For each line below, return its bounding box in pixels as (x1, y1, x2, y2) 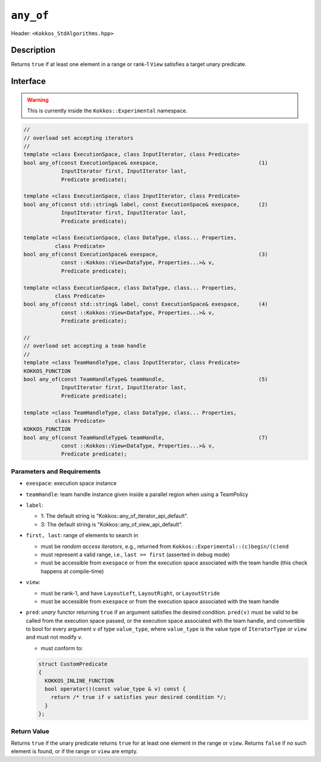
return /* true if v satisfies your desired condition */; (51, 694, 227, 701)
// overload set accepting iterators (23, 134, 134, 141)
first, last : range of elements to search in (26, 532, 139, 539)
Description (11, 45, 56, 55)
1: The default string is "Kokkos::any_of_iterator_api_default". (40, 512, 188, 520)
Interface (11, 76, 46, 86)
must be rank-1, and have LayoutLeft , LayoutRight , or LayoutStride (40, 589, 220, 597)
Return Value (11, 727, 50, 735)
